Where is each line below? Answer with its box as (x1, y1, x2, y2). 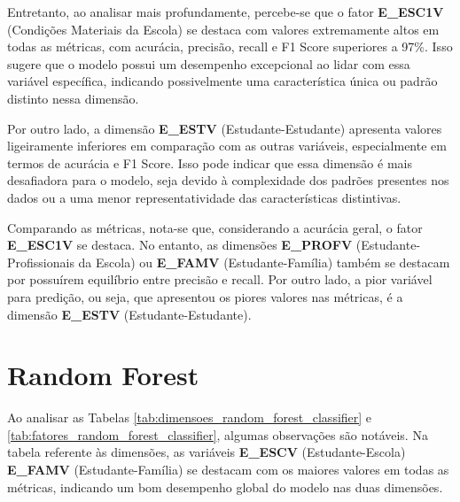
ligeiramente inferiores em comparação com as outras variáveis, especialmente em (7, 136, 447, 155)
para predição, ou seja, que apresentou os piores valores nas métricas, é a (7, 287, 403, 305)
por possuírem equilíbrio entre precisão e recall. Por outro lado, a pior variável (7, 270, 433, 289)
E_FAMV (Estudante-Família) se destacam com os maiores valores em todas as (7, 460, 449, 478)
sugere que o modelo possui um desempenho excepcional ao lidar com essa (7, 54, 410, 73)
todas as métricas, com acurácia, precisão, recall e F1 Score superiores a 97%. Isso (7, 37, 453, 56)
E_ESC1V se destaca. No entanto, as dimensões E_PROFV (7, 236, 353, 254)
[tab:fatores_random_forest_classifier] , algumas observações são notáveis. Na (7, 425, 428, 444)
